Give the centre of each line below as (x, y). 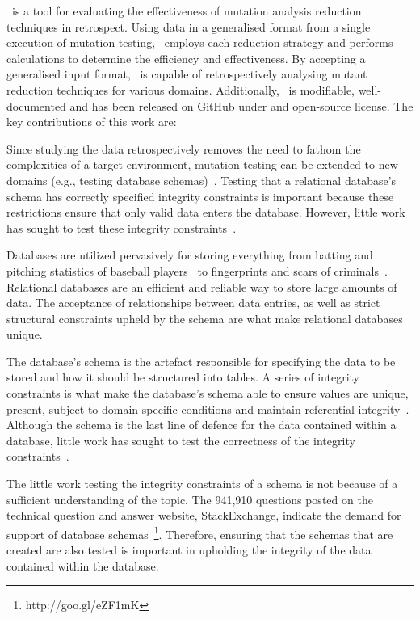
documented (36, 105)
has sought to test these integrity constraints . (122, 227)
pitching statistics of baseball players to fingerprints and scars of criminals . (197, 270)
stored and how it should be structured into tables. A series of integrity (183, 377)
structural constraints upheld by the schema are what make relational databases (205, 318)
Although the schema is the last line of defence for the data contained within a (202, 425)
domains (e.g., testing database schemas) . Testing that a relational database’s (202, 180)
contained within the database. (83, 565)
